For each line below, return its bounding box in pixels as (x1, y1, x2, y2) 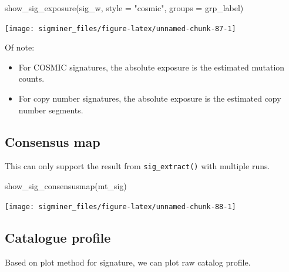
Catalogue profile (5, 228, 111, 246)
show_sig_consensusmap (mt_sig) (5, 180, 127, 192)
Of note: (5, 41, 35, 53)
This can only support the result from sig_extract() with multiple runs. (5, 160, 270, 172)
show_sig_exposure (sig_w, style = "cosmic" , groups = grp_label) (5, 2, 244, 14)
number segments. (18, 103, 83, 116)
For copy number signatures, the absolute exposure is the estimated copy (18, 92, 281, 105)
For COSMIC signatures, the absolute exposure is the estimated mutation (18, 61, 285, 73)
